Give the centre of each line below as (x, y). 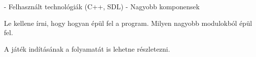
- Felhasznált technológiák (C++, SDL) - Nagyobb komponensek (102, 6)
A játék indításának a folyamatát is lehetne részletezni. (87, 48)
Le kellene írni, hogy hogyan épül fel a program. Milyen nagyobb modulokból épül (128, 23)
